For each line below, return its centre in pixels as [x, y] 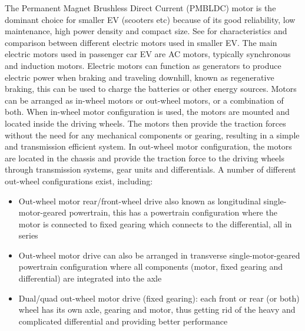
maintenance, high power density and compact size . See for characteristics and [146, 31]
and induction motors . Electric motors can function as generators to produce [143, 65]
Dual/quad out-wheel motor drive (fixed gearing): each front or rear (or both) [159, 298]
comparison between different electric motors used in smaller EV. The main [141, 42]
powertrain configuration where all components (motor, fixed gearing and [151, 267]
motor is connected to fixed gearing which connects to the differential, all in [155, 224]
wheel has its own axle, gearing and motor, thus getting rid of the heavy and [157, 310]
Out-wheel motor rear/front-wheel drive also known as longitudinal [140, 201]
